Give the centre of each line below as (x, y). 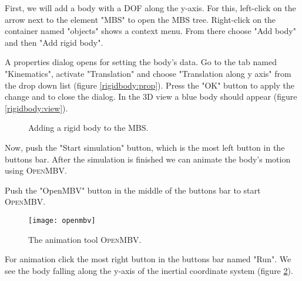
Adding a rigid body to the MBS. (88, 128)
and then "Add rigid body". (54, 42)
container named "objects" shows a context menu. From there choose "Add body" (150, 31)
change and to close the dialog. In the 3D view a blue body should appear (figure (151, 97)
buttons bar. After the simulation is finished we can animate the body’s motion (148, 159)
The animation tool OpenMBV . (85, 239)
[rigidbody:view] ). (36, 108)
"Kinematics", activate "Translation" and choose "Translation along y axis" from (148, 73)
